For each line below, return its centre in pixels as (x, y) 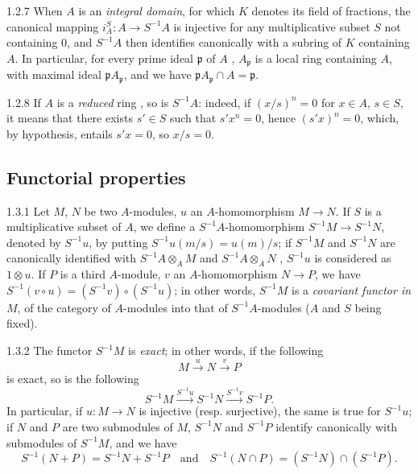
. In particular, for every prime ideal (104, 58)
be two (101, 210)
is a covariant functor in (351, 289)
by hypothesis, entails (60, 133)
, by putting (118, 242)
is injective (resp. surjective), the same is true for (260, 411)
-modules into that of (176, 307)
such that (193, 118)
